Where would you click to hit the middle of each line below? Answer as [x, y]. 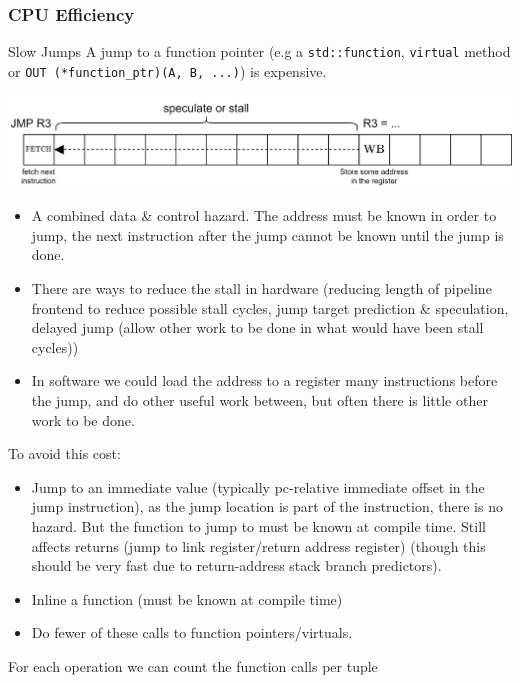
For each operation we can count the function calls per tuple [193, 665]
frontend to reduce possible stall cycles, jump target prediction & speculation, [270, 307]
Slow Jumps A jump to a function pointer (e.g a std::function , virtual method [259, 51]
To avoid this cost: [64, 453]
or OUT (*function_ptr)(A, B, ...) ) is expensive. [167, 70]
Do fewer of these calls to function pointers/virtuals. [192, 632]
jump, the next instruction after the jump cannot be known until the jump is [267, 234]
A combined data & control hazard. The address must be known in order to [264, 215]
